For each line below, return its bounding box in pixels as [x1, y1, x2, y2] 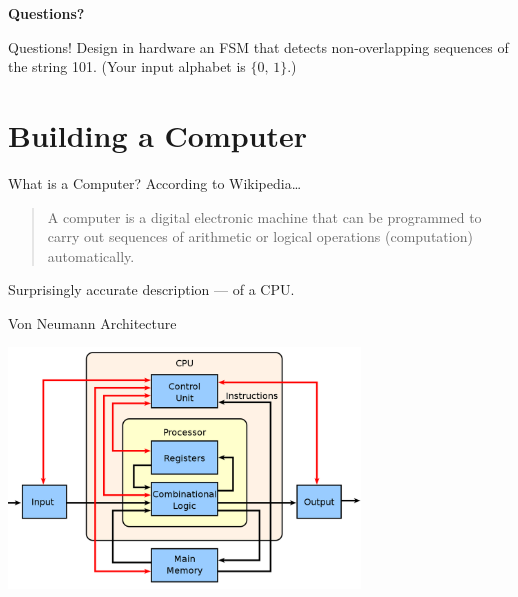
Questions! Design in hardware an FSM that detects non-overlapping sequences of [8, 36, 509, 57]
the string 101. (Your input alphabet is [8, 56, 246, 77]
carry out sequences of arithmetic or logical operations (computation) [47, 226, 473, 247]
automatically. [47, 245, 135, 266]
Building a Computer [8, 114, 308, 155]
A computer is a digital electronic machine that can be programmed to [47, 206, 482, 227]
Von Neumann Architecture [8, 312, 177, 333]
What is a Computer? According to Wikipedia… [8, 172, 302, 193]
